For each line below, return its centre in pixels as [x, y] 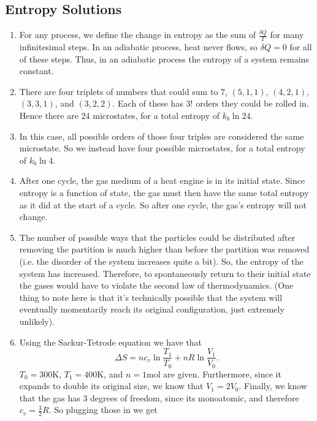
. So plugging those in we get [103, 410]
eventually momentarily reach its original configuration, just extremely [152, 309]
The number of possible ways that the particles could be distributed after [157, 237]
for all [301, 47]
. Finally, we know [273, 386]
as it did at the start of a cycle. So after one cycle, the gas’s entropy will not [163, 204]
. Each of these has [148, 103]
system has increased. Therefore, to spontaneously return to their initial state [165, 273]
